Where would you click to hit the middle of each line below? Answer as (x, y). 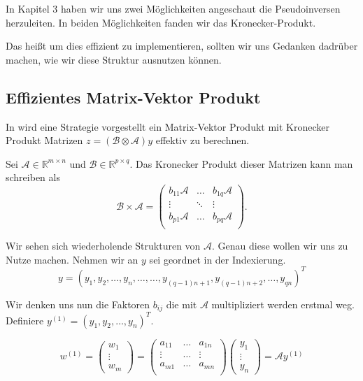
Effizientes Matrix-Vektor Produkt (133, 97)
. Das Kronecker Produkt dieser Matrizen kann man (241, 163)
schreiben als (33, 177)
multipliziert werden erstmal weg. (283, 304)
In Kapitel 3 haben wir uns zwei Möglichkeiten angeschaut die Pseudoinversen (173, 8)
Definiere (25, 320)
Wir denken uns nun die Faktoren (78, 304)
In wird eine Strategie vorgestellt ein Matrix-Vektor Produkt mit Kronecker (168, 126)
